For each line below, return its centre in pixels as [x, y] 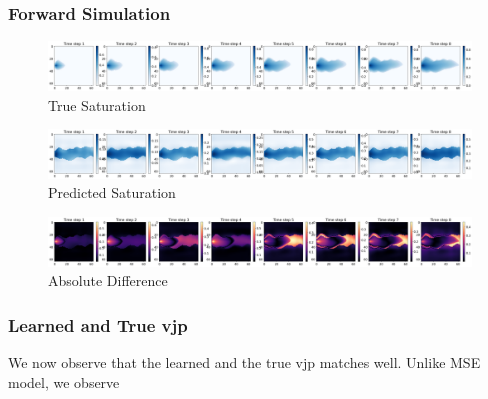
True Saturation [97, 104]
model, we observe [64, 381]
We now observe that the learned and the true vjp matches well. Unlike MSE [244, 362]
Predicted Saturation [112, 192]
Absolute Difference [108, 280]
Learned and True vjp [98, 324]
